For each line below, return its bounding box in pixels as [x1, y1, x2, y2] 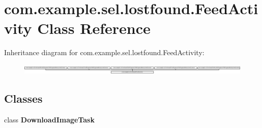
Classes [4, 91, 43, 106]
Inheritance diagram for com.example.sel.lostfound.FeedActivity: [4, 47, 205, 58]
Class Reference [37, 18, 151, 38]
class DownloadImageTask [4, 114, 95, 125]
